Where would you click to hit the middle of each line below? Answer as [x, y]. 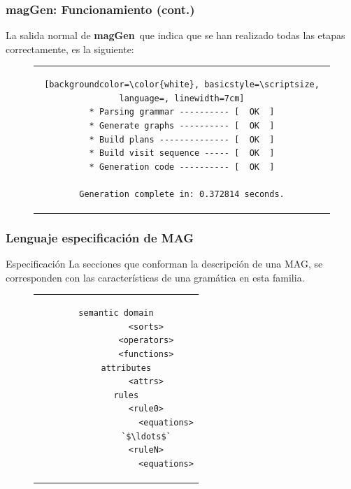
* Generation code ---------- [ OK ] [182, 167]
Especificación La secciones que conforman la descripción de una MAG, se [164, 264]
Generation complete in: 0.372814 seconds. [182, 194]
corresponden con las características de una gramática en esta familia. [155, 277]
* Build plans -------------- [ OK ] [182, 139]
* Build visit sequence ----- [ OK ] [182, 153]
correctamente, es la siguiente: [70, 49]
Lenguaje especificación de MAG [100, 237]
